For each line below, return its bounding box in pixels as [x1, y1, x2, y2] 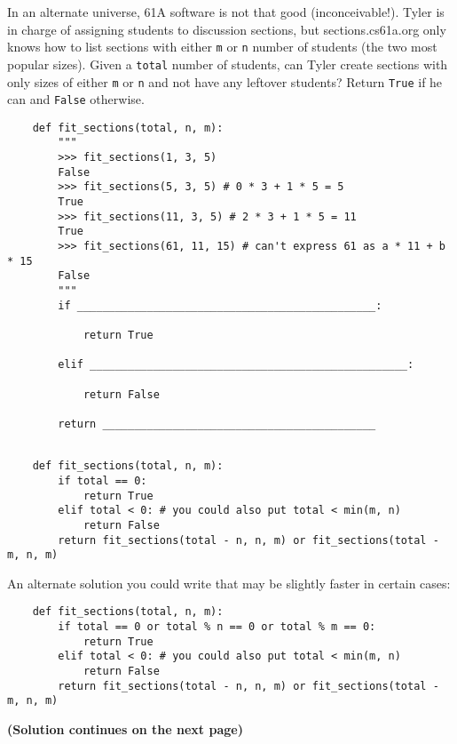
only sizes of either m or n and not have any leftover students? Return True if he [7, 72, 443, 91]
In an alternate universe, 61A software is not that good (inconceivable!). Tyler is [7, 3, 445, 20]
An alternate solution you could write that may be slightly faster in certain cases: [7, 573, 451, 592]
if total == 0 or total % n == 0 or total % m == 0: [58, 620, 376, 634]
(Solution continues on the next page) [7, 720, 243, 739]
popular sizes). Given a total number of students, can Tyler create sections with [7, 54, 448, 73]
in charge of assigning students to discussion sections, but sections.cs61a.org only [7, 20, 446, 38]
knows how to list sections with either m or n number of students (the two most [7, 37, 437, 56]
